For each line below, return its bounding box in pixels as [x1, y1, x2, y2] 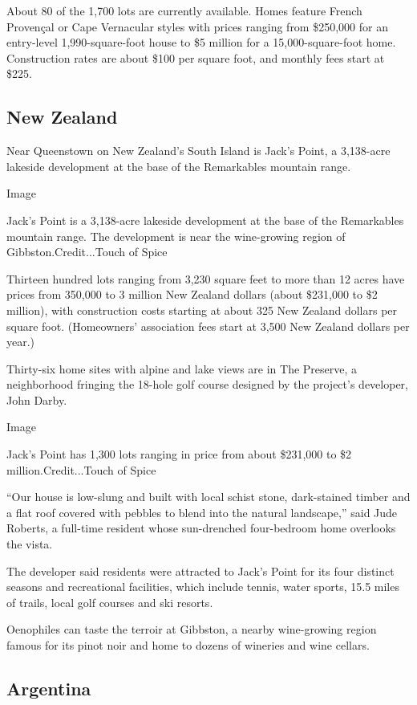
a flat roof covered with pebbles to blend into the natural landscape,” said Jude [6, 503, 398, 520]
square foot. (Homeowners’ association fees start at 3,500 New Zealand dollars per [6, 317, 410, 334]
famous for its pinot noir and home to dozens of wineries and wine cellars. [6, 637, 370, 654]
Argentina [6, 676, 91, 700]
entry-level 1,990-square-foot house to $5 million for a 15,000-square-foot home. [6, 34, 396, 51]
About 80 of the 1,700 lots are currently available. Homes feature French [6, 2, 362, 18]
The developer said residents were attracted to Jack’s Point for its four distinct [6, 562, 395, 579]
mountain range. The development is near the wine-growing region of [6, 227, 346, 244]
